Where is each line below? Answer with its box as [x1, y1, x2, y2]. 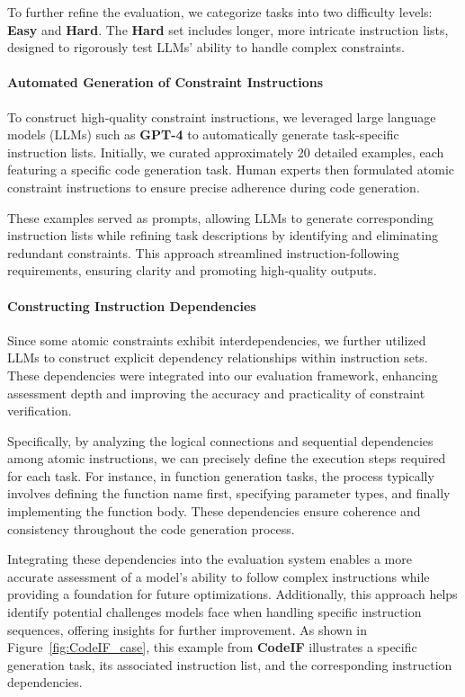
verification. [7, 401, 72, 420]
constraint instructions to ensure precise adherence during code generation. [7, 177, 420, 196]
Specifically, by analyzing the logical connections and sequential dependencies [7, 431, 434, 450]
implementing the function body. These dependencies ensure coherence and [7, 502, 421, 521]
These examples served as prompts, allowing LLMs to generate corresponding [7, 208, 434, 227]
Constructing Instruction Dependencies [7, 296, 256, 315]
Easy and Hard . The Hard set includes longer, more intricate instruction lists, [7, 20, 449, 39]
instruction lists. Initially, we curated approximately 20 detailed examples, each [7, 142, 444, 161]
